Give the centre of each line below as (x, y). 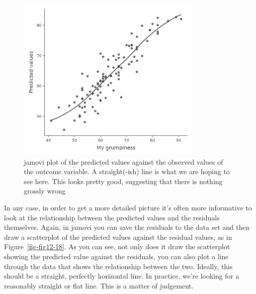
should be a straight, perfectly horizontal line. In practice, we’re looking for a (122, 276)
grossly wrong (45, 191)
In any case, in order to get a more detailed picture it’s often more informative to (128, 208)
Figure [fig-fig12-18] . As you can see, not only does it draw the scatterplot (117, 246)
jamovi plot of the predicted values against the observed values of (124, 161)
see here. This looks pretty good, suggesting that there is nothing (123, 181)
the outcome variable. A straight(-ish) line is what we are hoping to (127, 171)
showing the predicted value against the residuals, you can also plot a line (116, 256)
